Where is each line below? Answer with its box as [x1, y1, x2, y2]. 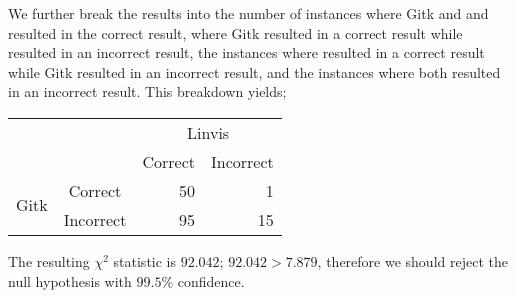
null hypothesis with [8, 270, 132, 291]
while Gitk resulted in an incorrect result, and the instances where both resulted [8, 61, 501, 82]
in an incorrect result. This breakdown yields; [8, 81, 287, 102]
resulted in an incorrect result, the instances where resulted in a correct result [8, 42, 485, 63]
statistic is [113, 250, 177, 271]
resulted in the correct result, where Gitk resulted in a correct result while [8, 22, 463, 43]
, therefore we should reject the [317, 250, 508, 271]
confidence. [177, 270, 245, 291]
